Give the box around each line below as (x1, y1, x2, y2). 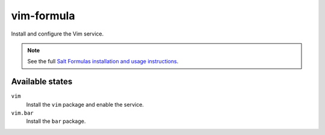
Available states (11, 77, 73, 87)
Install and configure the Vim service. (11, 30, 104, 37)
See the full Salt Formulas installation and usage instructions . (27, 58, 179, 65)
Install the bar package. (26, 118, 86, 125)
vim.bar (11, 110, 34, 117)
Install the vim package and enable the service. (26, 101, 144, 108)
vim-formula (11, 9, 75, 22)
